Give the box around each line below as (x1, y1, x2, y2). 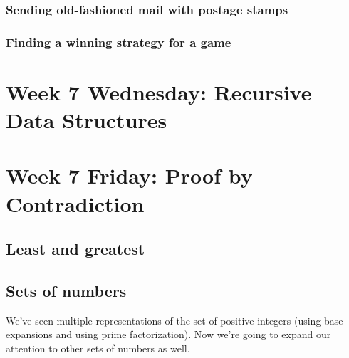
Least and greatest (6, 238, 145, 260)
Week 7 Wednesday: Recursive (6, 77, 312, 106)
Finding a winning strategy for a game (6, 33, 231, 51)
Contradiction (6, 189, 145, 218)
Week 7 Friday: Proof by (6, 161, 253, 190)
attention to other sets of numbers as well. (6, 340, 190, 355)
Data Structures (6, 105, 167, 135)
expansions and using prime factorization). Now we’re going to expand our (6, 327, 331, 342)
